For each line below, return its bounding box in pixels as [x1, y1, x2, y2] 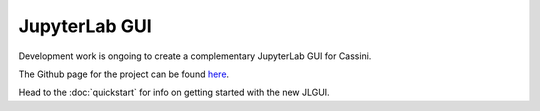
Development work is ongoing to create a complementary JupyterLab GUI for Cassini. [18, 50, 372, 62]
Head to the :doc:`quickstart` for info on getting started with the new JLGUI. [18, 86, 330, 99]
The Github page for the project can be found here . [18, 68, 230, 80]
